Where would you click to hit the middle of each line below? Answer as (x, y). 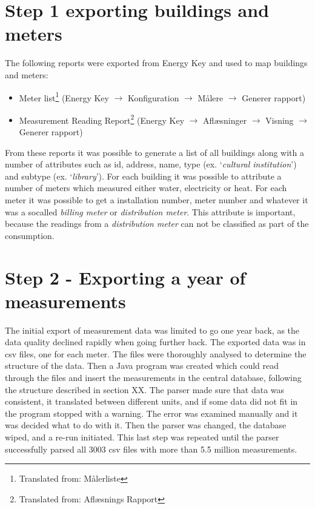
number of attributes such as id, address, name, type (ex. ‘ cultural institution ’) (151, 164)
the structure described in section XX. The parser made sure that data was (145, 389)
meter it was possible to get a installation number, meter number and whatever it (157, 199)
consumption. (30, 235)
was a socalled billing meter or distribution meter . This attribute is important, (150, 211)
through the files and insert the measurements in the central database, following (153, 378)
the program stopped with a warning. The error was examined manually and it (151, 413)
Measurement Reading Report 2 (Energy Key (102, 119)
